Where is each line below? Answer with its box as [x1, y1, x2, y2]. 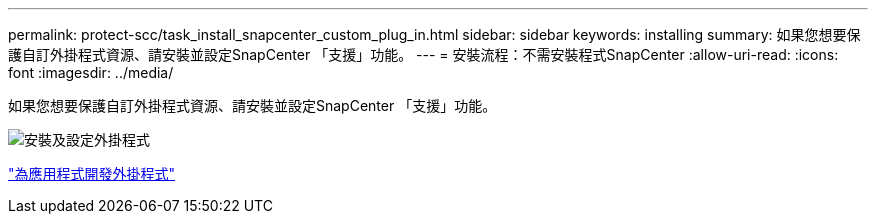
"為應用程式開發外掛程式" [8, 165, 176, 182]
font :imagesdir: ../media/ [8, 64, 174, 81]
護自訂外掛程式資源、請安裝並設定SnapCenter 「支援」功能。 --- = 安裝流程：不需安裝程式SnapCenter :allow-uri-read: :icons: [8, 46, 839, 63]
